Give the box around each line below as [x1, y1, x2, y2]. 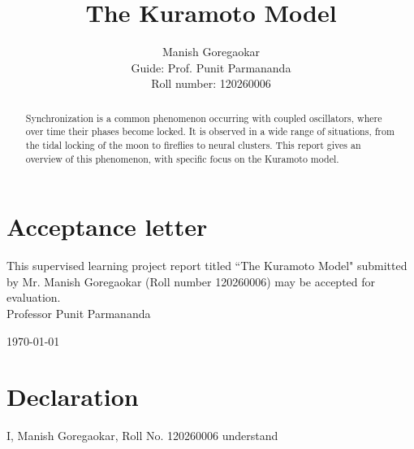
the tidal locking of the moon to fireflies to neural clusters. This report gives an [25, 138, 361, 152]
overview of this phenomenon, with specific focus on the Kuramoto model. [25, 151, 339, 165]
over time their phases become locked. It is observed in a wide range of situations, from [25, 124, 395, 138]
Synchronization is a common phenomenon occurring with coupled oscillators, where [25, 111, 382, 124]
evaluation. [6, 289, 61, 306]
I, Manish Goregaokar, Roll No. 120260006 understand [6, 427, 278, 444]
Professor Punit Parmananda [6, 305, 151, 322]
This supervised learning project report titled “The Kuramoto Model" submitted [6, 257, 408, 274]
